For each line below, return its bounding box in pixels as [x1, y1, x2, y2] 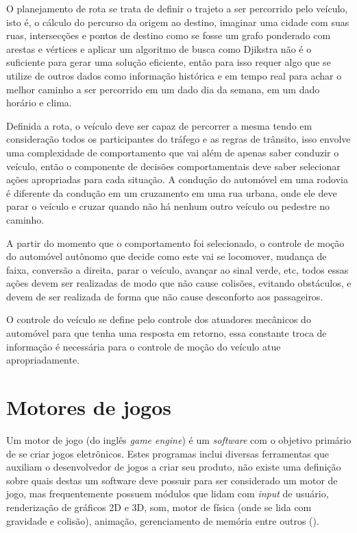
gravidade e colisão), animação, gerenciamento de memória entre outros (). [6, 513, 319, 528]
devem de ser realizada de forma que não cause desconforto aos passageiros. [6, 289, 323, 303]
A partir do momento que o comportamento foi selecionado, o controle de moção [6, 235, 345, 250]
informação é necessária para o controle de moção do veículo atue [6, 339, 281, 353]
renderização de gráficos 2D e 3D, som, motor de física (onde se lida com [6, 499, 312, 514]
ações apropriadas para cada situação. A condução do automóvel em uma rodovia [6, 172, 348, 187]
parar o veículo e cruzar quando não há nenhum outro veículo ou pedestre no [6, 199, 330, 213]
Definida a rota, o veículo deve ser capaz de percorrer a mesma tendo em [6, 118, 312, 132]
